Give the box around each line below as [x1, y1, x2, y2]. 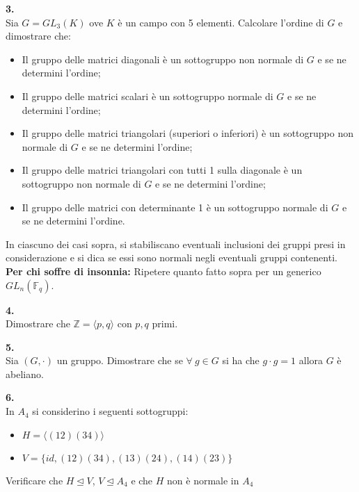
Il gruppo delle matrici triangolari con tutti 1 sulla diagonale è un [22, 163, 303, 177]
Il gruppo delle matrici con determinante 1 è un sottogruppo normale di [22, 199, 328, 214]
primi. [152, 316, 178, 331]
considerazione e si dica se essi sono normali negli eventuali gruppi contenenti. [6, 250, 337, 265]
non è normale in [167, 473, 239, 487]
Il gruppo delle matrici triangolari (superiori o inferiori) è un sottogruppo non [22, 126, 354, 140]
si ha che [222, 353, 260, 368]
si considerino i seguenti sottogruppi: [32, 404, 189, 418]
